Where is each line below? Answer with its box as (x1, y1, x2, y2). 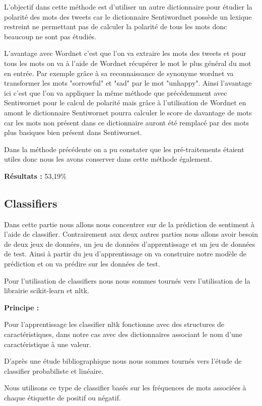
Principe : (4, 302, 39, 312)
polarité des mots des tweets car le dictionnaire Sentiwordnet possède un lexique (4, 11, 252, 22)
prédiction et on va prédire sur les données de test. (4, 258, 160, 269)
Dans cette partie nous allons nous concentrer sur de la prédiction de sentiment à (4, 219, 255, 229)
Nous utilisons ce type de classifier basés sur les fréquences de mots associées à (4, 382, 246, 393)
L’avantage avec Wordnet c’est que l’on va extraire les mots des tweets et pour (4, 48, 246, 58)
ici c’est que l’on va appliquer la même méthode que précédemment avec (4, 87, 227, 98)
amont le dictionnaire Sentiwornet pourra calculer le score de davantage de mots (4, 107, 252, 117)
